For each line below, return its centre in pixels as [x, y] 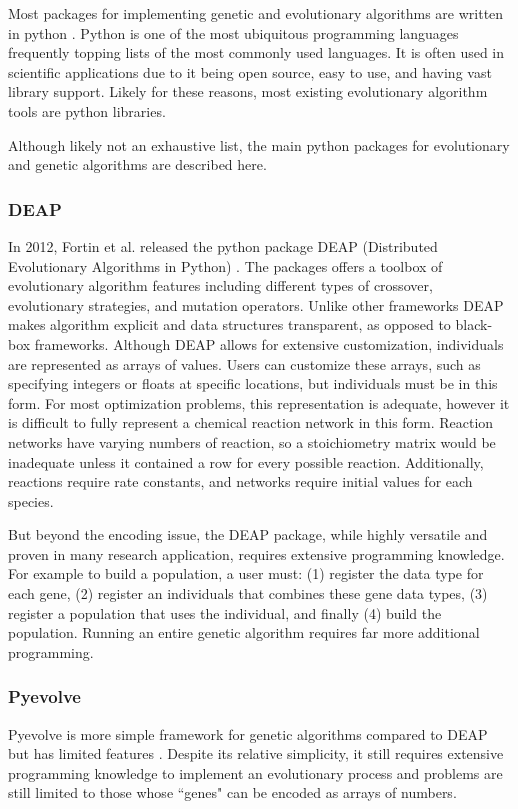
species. [31, 500]
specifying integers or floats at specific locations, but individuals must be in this [253, 383]
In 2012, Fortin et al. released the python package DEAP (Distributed [223, 245]
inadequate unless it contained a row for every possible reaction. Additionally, [246, 461]
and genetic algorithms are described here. [137, 164]
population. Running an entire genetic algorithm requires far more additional [244, 632]
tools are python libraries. [87, 110]
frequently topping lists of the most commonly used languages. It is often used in [256, 52]
